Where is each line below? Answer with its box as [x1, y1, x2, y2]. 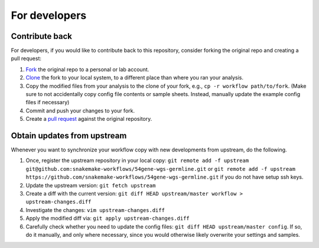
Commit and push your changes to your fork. [25, 107, 135, 114]
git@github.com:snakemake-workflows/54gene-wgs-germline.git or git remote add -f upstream [25, 165, 295, 172]
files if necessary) [25, 99, 70, 106]
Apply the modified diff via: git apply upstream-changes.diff [25, 215, 190, 222]
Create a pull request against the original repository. [25, 115, 152, 123]
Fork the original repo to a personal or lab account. [25, 65, 149, 73]
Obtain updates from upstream [11, 131, 127, 141]
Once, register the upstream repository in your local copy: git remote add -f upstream [25, 157, 249, 164]
